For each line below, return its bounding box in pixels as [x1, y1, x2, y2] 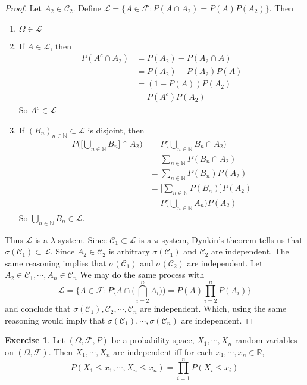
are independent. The [211, 245, 289, 257]
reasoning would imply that [5, 313, 105, 326]
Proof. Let [5, 2, 42, 14]
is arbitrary [108, 245, 150, 257]
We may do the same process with [80, 268, 205, 281]
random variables [234, 334, 297, 346]
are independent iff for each [113, 345, 213, 358]
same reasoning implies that [5, 256, 106, 269]
